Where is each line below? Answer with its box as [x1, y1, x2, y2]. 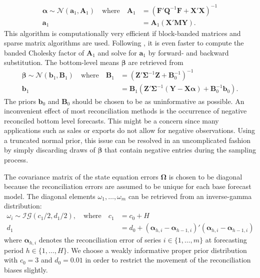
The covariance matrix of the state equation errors [4, 171, 158, 181]
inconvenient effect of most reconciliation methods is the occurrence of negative [4, 105, 247, 116]
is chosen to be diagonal [168, 171, 242, 181]
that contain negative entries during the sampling [104, 144, 256, 155]
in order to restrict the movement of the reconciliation [85, 254, 251, 265]
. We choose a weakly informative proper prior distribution [66, 244, 247, 255]
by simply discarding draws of [4, 144, 95, 155]
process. [4, 154, 28, 165]
